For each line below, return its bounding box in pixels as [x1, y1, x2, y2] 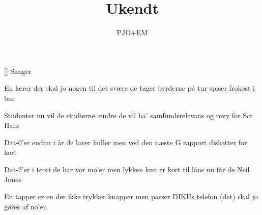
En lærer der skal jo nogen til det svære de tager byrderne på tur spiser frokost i [4, 83, 255, 93]
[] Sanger [4, 65, 32, 76]
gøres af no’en [4, 201, 47, 211]
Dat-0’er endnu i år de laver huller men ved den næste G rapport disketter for [4, 137, 247, 147]
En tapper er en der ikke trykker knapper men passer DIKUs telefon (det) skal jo [4, 191, 258, 202]
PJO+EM [117, 27, 148, 38]
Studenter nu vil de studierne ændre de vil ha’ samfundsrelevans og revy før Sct [4, 110, 253, 120]
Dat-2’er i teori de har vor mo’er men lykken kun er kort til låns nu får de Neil [4, 164, 250, 174]
